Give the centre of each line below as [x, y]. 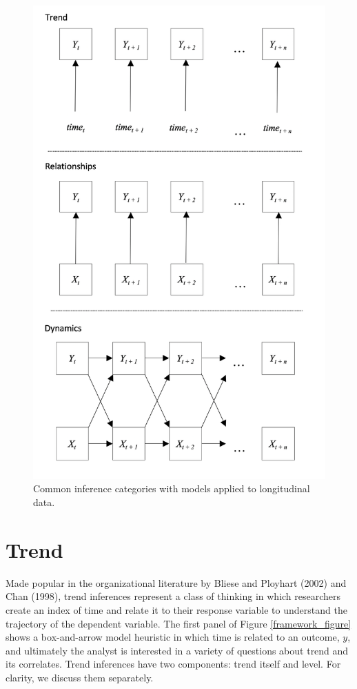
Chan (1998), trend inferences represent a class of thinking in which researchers [173, 596]
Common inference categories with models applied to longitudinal [172, 488]
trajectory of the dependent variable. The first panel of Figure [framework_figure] [178, 623]
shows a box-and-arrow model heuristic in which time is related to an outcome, [173, 637]
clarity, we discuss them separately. [80, 677]
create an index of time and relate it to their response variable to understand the [176, 609]
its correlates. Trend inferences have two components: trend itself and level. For [173, 664]
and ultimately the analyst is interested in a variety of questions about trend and [177, 650]
